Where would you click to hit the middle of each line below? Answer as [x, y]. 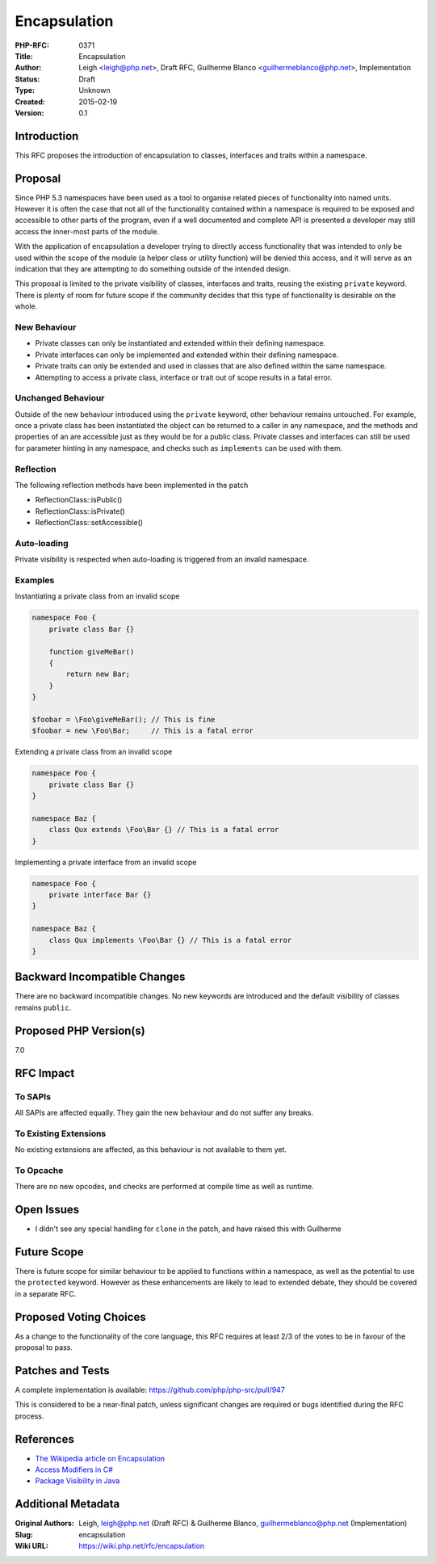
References [44, 1439]
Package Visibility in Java [78, 1481]
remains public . [43, 1007]
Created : [30, 102]
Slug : [24, 1534]
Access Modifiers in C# [74, 1469]
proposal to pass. [44, 1347]
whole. [26, 306]
